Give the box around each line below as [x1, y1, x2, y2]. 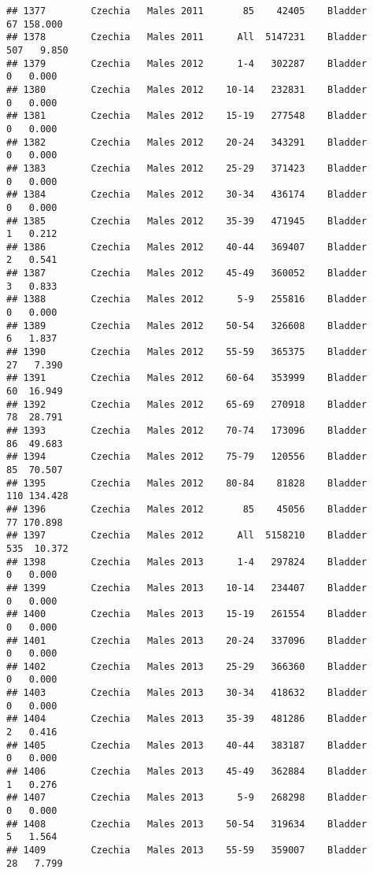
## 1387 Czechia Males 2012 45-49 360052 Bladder [6, 268, 367, 279]
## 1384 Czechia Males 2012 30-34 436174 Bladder [6, 189, 367, 201]
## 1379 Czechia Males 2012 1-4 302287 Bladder [6, 57, 367, 69]
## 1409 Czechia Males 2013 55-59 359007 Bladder [6, 845, 367, 856]
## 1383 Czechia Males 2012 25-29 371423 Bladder [6, 162, 367, 174]
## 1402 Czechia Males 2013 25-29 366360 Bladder [6, 660, 367, 672]
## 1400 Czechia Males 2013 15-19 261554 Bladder [6, 609, 367, 620]
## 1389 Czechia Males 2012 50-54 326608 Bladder [6, 320, 367, 331]
